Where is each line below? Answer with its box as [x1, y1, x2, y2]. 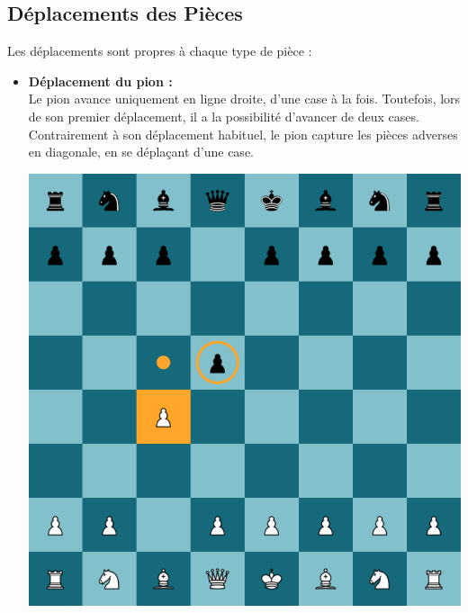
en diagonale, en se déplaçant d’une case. [28, 142, 254, 161]
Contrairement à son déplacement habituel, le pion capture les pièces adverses [28, 124, 458, 143]
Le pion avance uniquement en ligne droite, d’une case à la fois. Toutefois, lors [28, 89, 461, 108]
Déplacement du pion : [28, 71, 173, 90]
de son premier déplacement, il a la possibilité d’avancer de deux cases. [28, 106, 419, 125]
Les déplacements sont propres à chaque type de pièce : [7, 41, 312, 60]
